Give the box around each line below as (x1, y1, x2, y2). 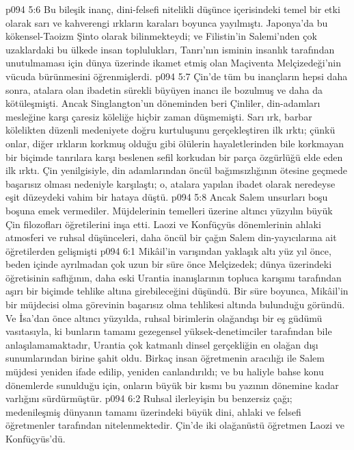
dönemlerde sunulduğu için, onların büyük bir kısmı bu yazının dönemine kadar (5, 377, 339, 392)
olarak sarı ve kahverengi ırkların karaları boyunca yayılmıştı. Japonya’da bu (5, 15, 328, 29)
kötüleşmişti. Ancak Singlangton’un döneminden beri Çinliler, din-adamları (5, 96, 321, 110)
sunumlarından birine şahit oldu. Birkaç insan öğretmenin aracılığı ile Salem (5, 351, 325, 365)
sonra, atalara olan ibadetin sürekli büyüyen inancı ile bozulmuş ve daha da (5, 82, 323, 97)
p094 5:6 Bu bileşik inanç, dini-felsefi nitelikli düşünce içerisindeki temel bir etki (5, 2, 340, 16)
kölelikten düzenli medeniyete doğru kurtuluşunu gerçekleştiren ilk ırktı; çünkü (5, 123, 336, 137)
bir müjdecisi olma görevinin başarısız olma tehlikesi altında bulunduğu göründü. (5, 297, 345, 312)
